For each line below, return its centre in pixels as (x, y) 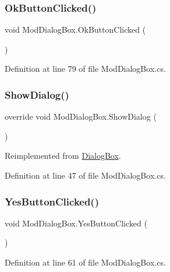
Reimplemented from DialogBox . (63, 156)
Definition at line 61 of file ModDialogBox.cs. (85, 262)
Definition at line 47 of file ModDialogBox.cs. (85, 175)
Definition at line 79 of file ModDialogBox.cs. (85, 69)
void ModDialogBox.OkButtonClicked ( (75, 29)
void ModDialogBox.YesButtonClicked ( (76, 223)
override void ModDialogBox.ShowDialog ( (81, 116)
